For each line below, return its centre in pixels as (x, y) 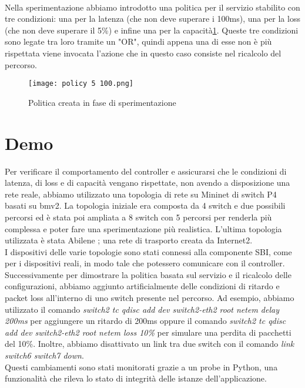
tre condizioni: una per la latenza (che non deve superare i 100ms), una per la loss (152, 19)
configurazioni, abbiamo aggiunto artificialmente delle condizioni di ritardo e (142, 286)
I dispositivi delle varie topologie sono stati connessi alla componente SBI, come (148, 251)
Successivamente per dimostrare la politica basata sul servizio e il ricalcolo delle (148, 274)
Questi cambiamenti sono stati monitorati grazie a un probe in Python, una (141, 367)
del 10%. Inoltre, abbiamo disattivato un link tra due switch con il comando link (150, 344)
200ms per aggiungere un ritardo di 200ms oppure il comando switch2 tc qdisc (145, 321)
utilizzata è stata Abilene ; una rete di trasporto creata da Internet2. (129, 240)
